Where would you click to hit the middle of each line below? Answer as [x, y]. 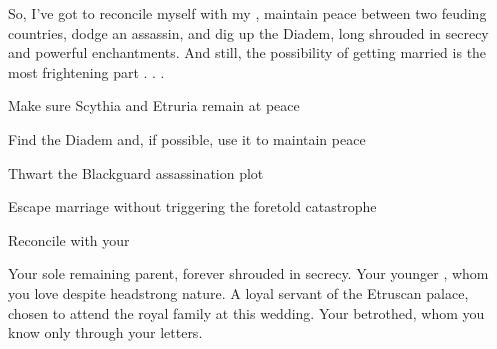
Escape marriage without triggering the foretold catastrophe [192, 206]
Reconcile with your [69, 239]
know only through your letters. [105, 332]
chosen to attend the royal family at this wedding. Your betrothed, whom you [246, 312]
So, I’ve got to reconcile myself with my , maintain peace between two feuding [247, 13]
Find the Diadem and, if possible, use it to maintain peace [187, 138]
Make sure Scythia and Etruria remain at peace [154, 105]
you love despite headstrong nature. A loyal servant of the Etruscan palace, [238, 292]
